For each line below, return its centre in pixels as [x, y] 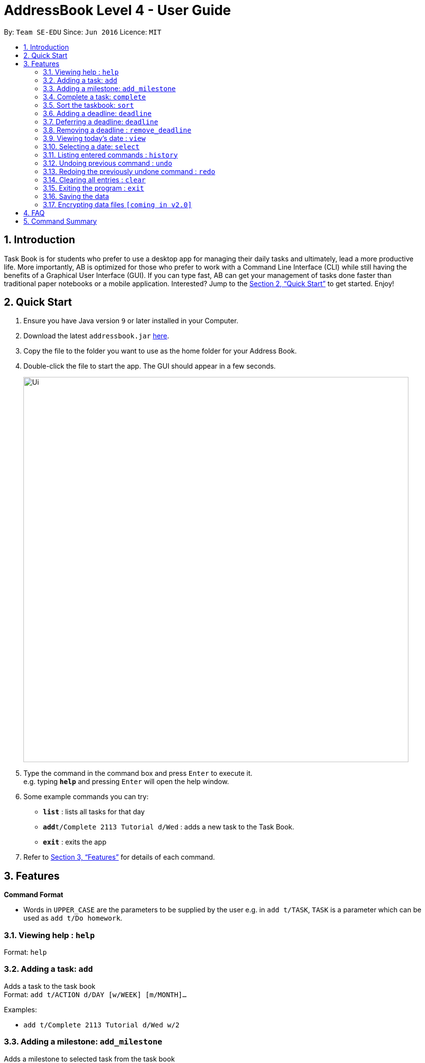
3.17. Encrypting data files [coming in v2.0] [117, 204]
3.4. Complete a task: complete [95, 97]
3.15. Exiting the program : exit [94, 188]
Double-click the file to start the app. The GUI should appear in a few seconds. [150, 366]
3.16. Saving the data [76, 196]
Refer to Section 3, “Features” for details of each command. [119, 857]
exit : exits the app [75, 842]
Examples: [20, 1009]
